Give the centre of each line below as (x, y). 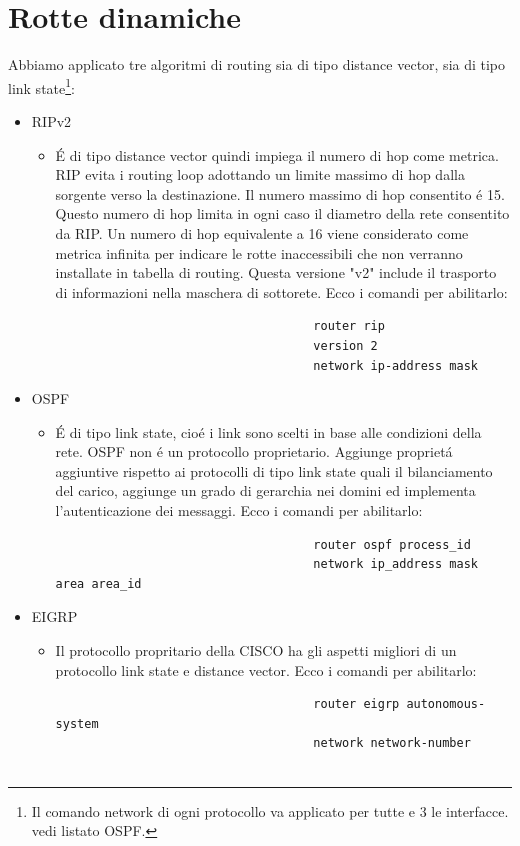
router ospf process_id (392, 544)
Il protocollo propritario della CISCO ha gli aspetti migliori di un (256, 650)
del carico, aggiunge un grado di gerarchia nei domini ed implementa (265, 490)
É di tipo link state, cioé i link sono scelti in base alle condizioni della (268, 431)
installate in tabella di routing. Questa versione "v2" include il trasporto (276, 272)
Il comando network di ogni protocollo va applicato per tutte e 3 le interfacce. (270, 810)
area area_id (98, 583)
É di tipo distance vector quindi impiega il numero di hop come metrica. (277, 154)
